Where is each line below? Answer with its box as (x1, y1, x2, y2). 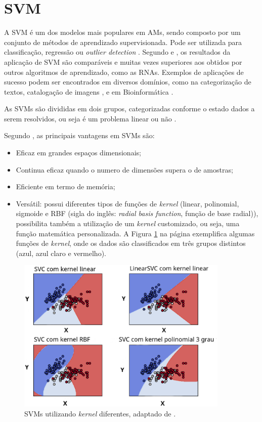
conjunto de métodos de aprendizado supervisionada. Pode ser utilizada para (4, 36, 242, 47)
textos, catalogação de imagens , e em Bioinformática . (4, 86, 173, 97)
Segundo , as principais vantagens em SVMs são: (4, 130, 155, 141)
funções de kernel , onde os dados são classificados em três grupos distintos (16, 238, 246, 248)
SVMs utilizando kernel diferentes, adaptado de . (24, 408, 176, 418)
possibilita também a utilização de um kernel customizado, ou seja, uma (16, 218, 240, 229)
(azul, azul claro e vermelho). (16, 247, 106, 258)
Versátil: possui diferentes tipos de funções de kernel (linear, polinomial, (16, 198, 239, 208)
